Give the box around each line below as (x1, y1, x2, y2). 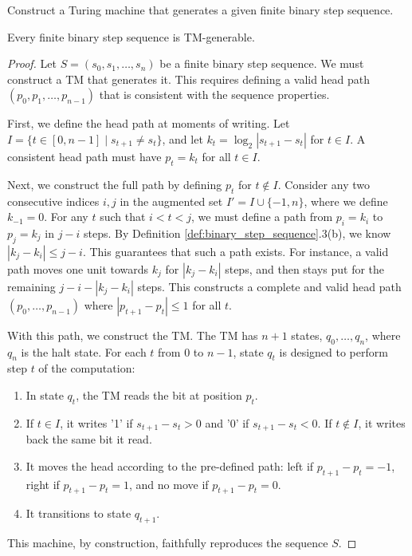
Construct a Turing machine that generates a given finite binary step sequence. (7, 2, 394, 18)
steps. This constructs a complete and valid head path (137, 278, 402, 294)
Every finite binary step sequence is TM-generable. (7, 28, 255, 45)
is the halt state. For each (21, 343, 147, 360)
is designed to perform (279, 343, 388, 360)
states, (291, 326, 323, 343)
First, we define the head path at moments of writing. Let (7, 115, 290, 132)
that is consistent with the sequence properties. (99, 86, 330, 103)
